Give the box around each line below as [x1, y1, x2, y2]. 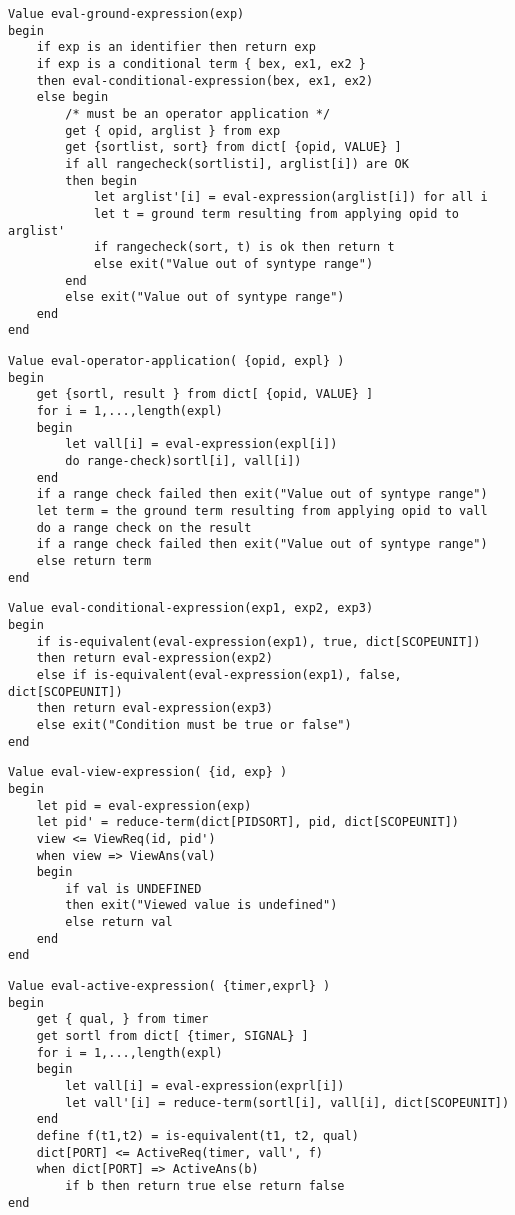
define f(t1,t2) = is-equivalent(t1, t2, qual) [36, 1129, 359, 1143]
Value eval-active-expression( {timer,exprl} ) [8, 979, 331, 994]
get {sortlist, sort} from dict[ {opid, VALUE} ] [65, 140, 402, 155]
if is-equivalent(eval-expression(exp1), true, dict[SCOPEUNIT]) [36, 634, 481, 649]
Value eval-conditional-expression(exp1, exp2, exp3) [8, 601, 374, 616]
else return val [65, 915, 173, 930]
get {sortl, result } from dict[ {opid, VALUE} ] [36, 387, 374, 402]
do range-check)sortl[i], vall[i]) [65, 454, 302, 469]
